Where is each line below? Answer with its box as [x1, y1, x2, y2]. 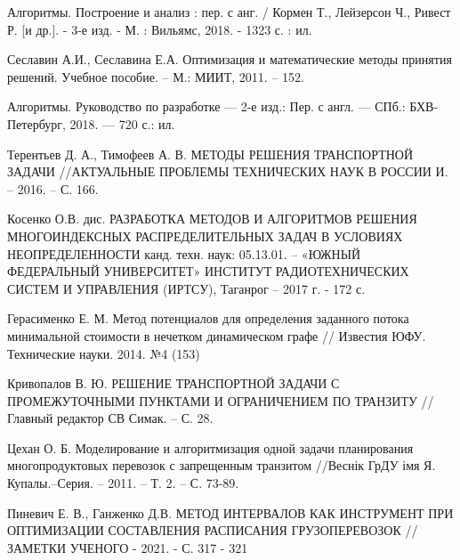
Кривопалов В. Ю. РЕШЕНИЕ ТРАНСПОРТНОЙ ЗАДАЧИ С [7, 374, 340, 393]
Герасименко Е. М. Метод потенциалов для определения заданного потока [7, 309, 409, 328]
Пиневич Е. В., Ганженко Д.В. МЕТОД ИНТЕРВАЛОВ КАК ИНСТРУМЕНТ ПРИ [7, 503, 454, 522]
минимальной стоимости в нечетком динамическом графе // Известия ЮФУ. [7, 326, 426, 345]
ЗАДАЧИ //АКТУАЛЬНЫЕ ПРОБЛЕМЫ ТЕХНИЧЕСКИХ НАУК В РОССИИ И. [7, 162, 448, 181]
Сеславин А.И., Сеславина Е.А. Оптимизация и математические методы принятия [7, 50, 452, 69]
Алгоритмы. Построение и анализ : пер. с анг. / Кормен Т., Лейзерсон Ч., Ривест [7, 3, 451, 20]
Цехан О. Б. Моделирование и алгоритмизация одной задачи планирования [7, 438, 414, 457]
